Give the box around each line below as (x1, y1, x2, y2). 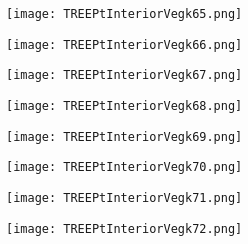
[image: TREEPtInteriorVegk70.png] (6, 160, 243, 175)
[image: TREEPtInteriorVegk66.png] (6, 37, 243, 52)
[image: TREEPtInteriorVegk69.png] (6, 129, 243, 144)
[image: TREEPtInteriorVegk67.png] (6, 68, 243, 83)
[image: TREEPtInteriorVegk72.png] (6, 221, 243, 236)
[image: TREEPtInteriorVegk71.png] (6, 190, 243, 205)
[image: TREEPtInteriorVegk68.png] (6, 98, 243, 113)
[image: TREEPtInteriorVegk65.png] (6, 7, 243, 21)
